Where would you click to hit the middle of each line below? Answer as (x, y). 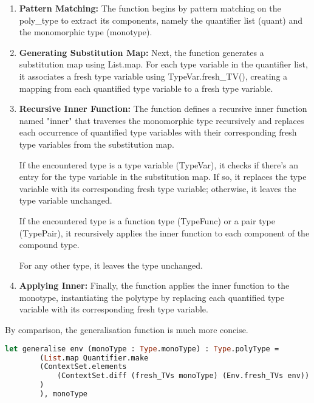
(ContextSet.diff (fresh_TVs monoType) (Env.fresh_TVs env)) (183, 376)
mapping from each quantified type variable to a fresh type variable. (146, 88)
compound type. (49, 245)
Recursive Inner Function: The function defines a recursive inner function (163, 108)
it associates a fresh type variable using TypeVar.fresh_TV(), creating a (153, 76)
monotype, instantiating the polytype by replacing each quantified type (152, 297)
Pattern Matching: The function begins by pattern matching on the (150, 8)
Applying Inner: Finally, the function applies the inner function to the (154, 285)
